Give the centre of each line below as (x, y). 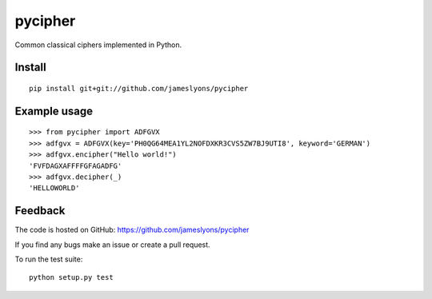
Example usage (54, 111)
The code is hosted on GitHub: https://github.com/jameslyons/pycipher (132, 230)
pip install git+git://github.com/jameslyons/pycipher (139, 88)
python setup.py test (71, 277)
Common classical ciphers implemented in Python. (98, 45)
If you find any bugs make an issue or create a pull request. (113, 245)
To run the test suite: (49, 259)
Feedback (40, 211)
